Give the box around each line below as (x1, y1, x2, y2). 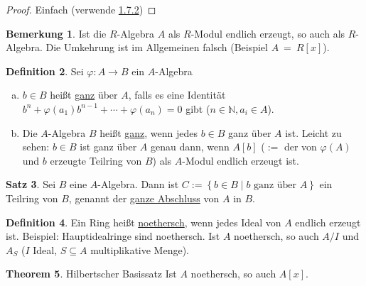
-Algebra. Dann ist (97, 177, 179, 192)
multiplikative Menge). (90, 242, 190, 257)
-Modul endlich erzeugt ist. (182, 153, 299, 167)
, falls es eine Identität (128, 87, 226, 102)
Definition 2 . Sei (6, 63, 84, 78)
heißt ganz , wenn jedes (99, 125, 198, 140)
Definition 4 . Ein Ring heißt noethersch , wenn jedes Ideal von (6, 214, 281, 229)
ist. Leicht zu (285, 125, 342, 140)
